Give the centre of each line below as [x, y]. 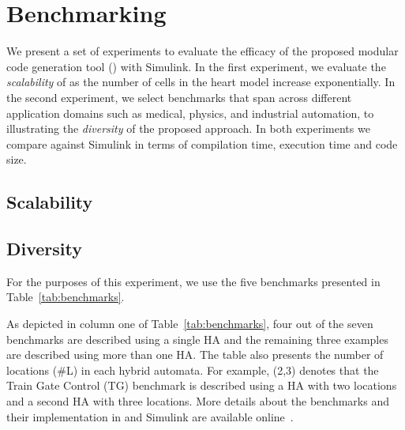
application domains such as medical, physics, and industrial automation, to [190, 113]
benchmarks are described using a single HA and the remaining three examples [197, 339]
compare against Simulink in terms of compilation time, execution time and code [202, 143]
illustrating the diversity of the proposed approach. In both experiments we [188, 128]
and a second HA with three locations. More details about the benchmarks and [198, 401]
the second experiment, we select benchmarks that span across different [179, 97]
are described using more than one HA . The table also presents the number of [195, 355]
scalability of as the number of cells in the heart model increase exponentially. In [201, 82]
